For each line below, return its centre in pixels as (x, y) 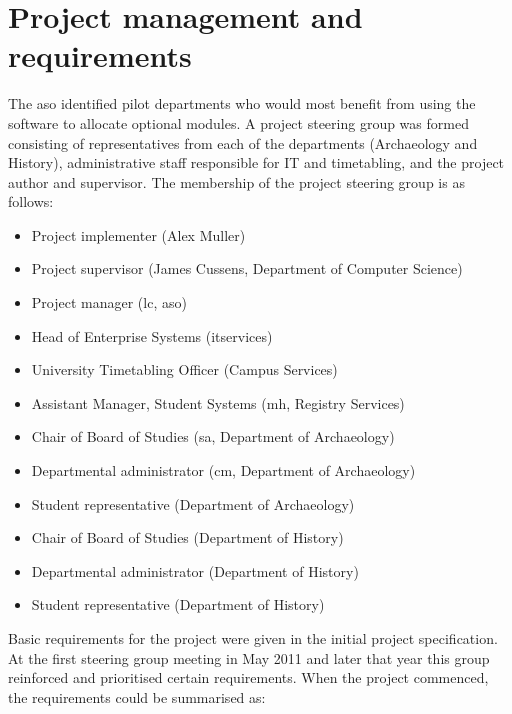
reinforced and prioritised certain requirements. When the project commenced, (248, 677)
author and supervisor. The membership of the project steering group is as (236, 181)
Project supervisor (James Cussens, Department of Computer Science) (247, 268)
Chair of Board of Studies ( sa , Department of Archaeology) (213, 436)
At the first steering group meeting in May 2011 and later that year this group (249, 657)
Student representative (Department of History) (178, 604)
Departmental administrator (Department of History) (195, 570)
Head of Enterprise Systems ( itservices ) (152, 335)
